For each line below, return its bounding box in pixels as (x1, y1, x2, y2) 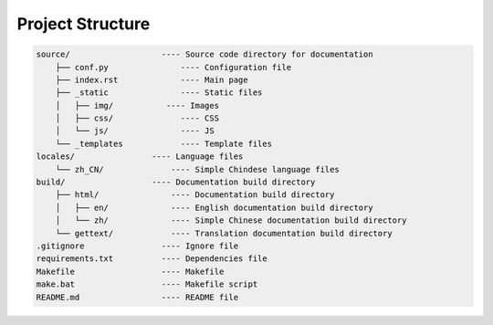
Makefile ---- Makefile (36, 266, 225, 277)
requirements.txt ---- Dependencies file (36, 254, 268, 264)
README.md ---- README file (36, 292, 239, 302)
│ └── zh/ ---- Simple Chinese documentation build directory (55, 215, 407, 225)
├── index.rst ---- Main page (55, 74, 248, 85)
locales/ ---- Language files (36, 152, 244, 162)
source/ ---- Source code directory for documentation (36, 49, 373, 59)
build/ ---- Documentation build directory (36, 177, 316, 187)
